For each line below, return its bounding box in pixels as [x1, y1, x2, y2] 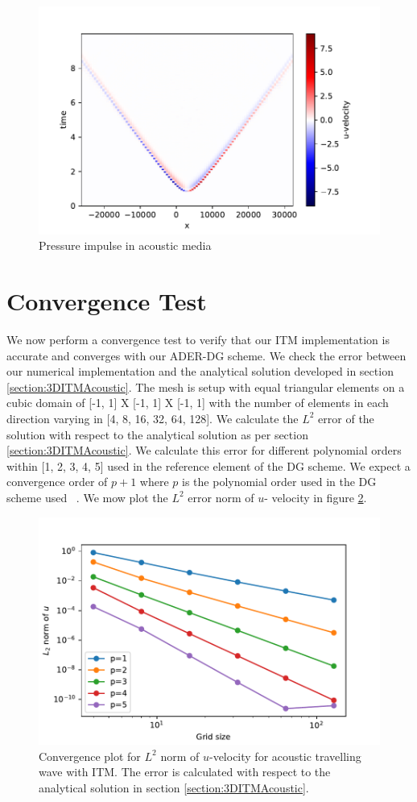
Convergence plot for [39, 747, 141, 764]
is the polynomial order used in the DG [182, 473, 377, 490]
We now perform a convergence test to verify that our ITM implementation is [6, 330, 390, 347]
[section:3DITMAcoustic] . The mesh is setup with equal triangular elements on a [6, 378, 405, 395]
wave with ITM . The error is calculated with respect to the [39, 763, 331, 780]
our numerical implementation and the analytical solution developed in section [6, 363, 394, 380]
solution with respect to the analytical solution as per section [6, 426, 308, 443]
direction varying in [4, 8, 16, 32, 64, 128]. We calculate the [6, 409, 299, 426]
